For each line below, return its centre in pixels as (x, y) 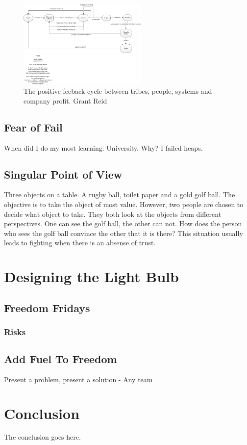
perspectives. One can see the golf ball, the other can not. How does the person (123, 223)
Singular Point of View (63, 174)
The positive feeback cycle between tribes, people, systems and (118, 91)
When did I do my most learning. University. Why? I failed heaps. (103, 147)
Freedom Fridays (47, 307)
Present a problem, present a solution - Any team (78, 380)
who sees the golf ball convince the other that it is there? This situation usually (123, 233)
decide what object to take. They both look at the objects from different (113, 214)
